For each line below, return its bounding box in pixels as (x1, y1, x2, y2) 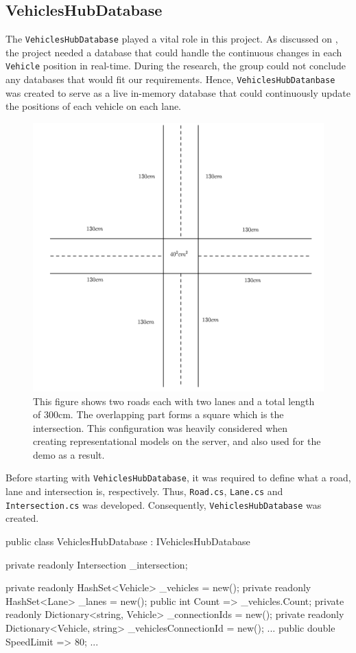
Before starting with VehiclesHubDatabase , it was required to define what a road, (5, 470, 351, 485)
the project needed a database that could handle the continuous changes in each (5, 45, 342, 59)
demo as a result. (33, 447, 105, 461)
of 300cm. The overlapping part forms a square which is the (33, 407, 284, 422)
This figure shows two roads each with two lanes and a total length (33, 393, 315, 408)
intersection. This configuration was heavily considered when (33, 420, 288, 435)
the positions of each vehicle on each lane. (5, 99, 182, 113)
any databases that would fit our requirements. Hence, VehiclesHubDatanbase (5, 72, 335, 87)
